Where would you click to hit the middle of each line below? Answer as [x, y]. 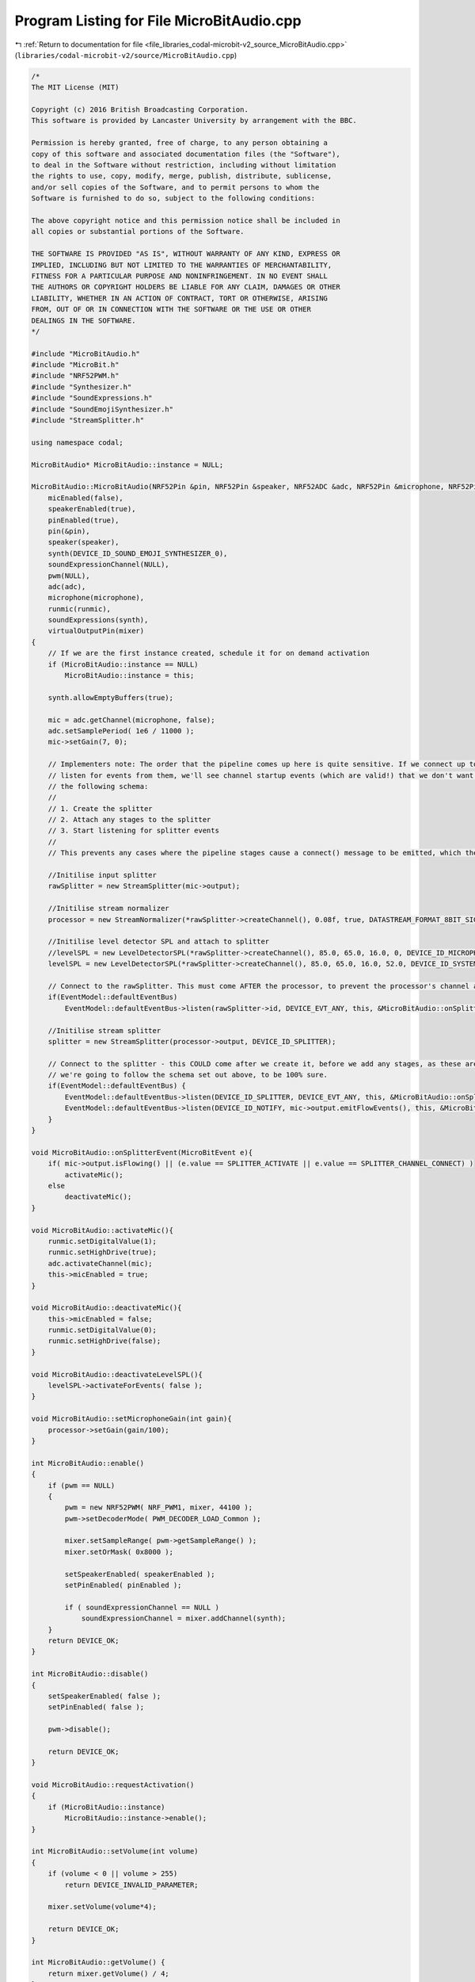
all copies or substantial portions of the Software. [138, 231]
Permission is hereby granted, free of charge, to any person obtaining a [180, 143]
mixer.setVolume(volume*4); [103, 1907]
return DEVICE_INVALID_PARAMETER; [131, 1884]
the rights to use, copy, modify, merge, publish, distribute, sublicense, [182, 176]
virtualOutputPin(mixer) [96, 631]
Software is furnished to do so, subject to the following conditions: [173, 199]
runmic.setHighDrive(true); [103, 1252]
